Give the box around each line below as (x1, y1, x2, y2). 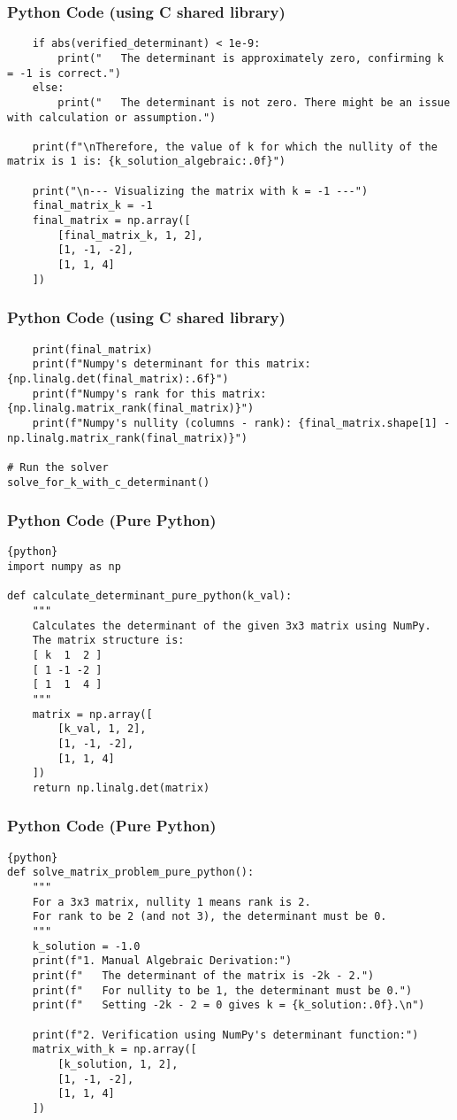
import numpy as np (7, 560, 121, 574)
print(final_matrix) (32, 343, 153, 356)
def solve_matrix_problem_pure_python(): (7, 866, 255, 879)
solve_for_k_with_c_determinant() (7, 475, 210, 489)
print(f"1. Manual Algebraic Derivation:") (32, 954, 293, 968)
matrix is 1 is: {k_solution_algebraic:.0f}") (7, 155, 286, 168)
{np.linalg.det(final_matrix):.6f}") (7, 372, 229, 385)
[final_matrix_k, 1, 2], (57, 228, 203, 242)
